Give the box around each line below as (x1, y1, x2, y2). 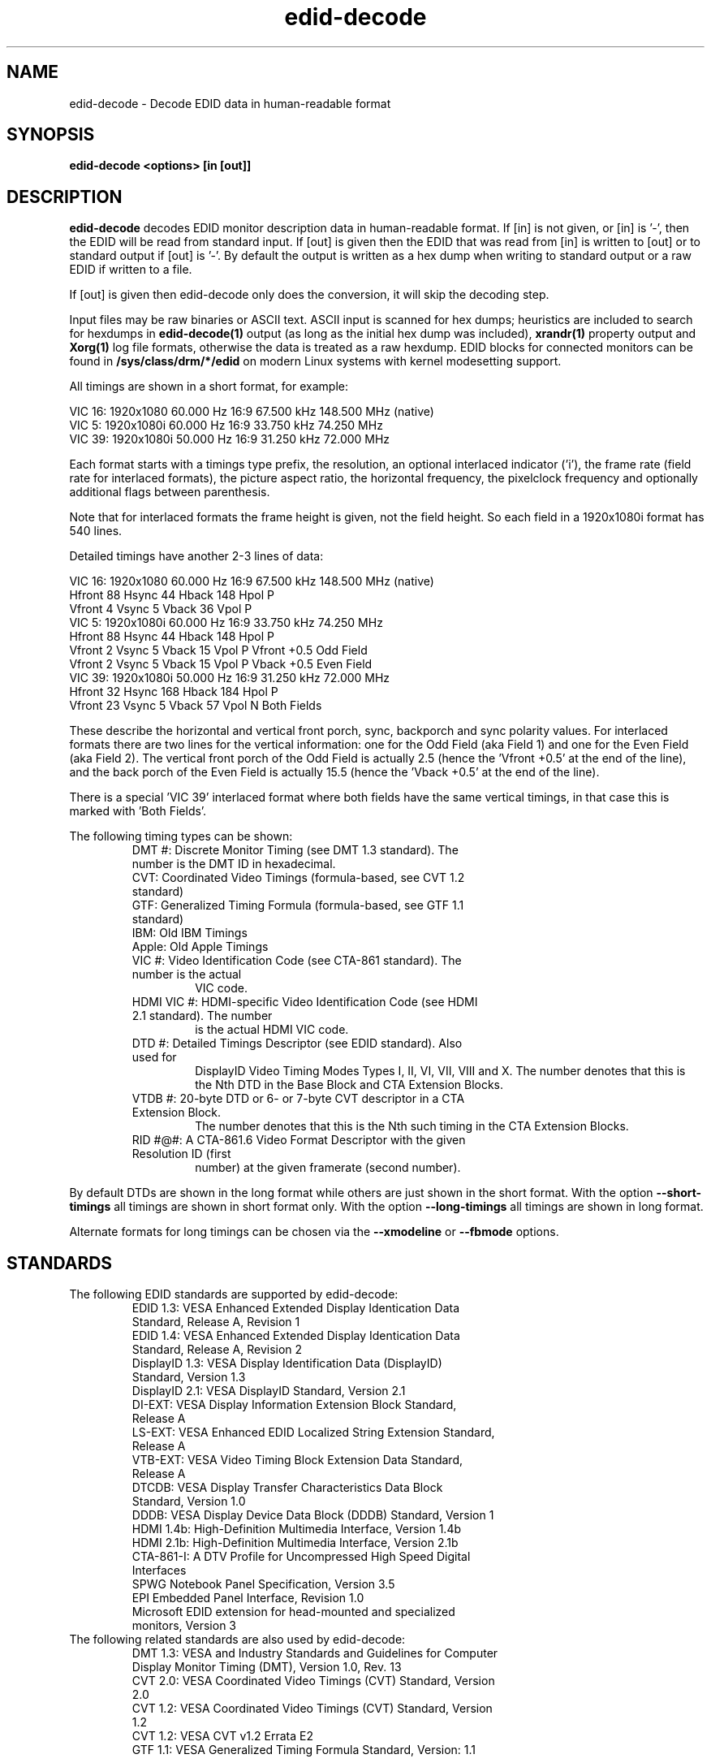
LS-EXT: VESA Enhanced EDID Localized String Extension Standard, (131, 1425, 495, 1440)
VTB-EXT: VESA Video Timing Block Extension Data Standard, (131, 1453, 463, 1467)
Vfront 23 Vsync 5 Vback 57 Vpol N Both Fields (69, 698, 322, 713)
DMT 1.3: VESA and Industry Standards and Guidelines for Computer (131, 1646, 498, 1661)
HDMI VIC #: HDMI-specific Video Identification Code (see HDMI (131, 995, 478, 1009)
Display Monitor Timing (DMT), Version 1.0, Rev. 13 (131, 1660, 402, 1674)
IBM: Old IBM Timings (131, 926, 248, 940)
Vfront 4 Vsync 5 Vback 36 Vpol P (69, 602, 252, 616)
